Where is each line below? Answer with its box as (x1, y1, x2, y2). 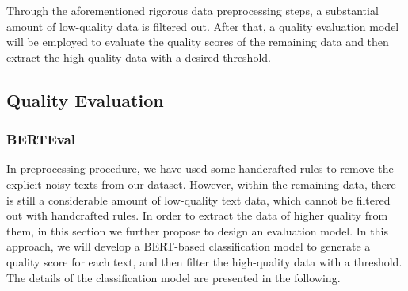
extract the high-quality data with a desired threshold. (6, 48, 271, 65)
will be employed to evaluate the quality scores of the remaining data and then (6, 33, 389, 50)
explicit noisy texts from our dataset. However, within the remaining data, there (6, 175, 396, 192)
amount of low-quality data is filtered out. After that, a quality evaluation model (6, 17, 399, 34)
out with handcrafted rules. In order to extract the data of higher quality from (6, 207, 388, 224)
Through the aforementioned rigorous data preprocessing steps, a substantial (6, 2, 379, 18)
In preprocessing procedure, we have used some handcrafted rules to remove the (6, 160, 394, 177)
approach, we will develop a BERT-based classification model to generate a (6, 238, 371, 255)
